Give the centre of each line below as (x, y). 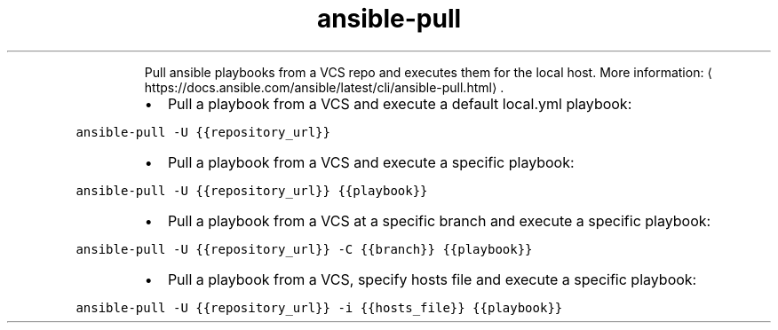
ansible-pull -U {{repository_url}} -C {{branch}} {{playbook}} (304, 249)
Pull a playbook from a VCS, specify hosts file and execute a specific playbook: (432, 279)
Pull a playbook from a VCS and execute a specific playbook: (371, 162)
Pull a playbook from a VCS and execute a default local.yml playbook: (400, 103)
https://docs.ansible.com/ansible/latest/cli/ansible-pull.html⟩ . (324, 87)
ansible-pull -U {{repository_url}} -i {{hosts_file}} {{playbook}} (319, 307)
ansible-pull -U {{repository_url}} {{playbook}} (252, 190)
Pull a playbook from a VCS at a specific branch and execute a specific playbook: (439, 220)
